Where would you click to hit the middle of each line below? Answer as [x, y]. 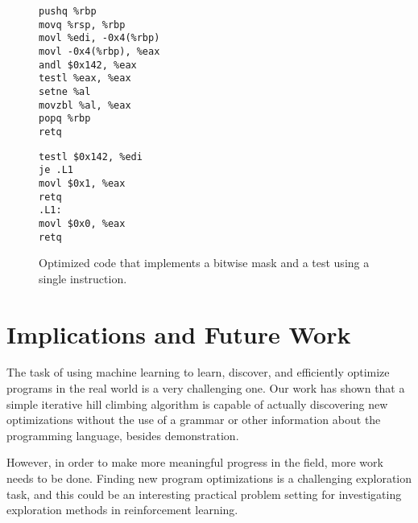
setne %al [65, 91]
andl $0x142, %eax [88, 65]
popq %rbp [65, 119]
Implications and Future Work [179, 334]
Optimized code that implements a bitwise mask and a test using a [204, 263]
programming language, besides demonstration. [123, 435]
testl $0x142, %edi [91, 156]
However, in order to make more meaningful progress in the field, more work [195, 462]
